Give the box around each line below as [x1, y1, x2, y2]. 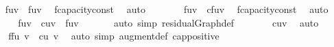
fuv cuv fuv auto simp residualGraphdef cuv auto [18, 15, 319, 29]
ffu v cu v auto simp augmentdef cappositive [8, 29, 219, 43]
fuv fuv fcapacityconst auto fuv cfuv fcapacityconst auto [5, 2, 329, 16]
